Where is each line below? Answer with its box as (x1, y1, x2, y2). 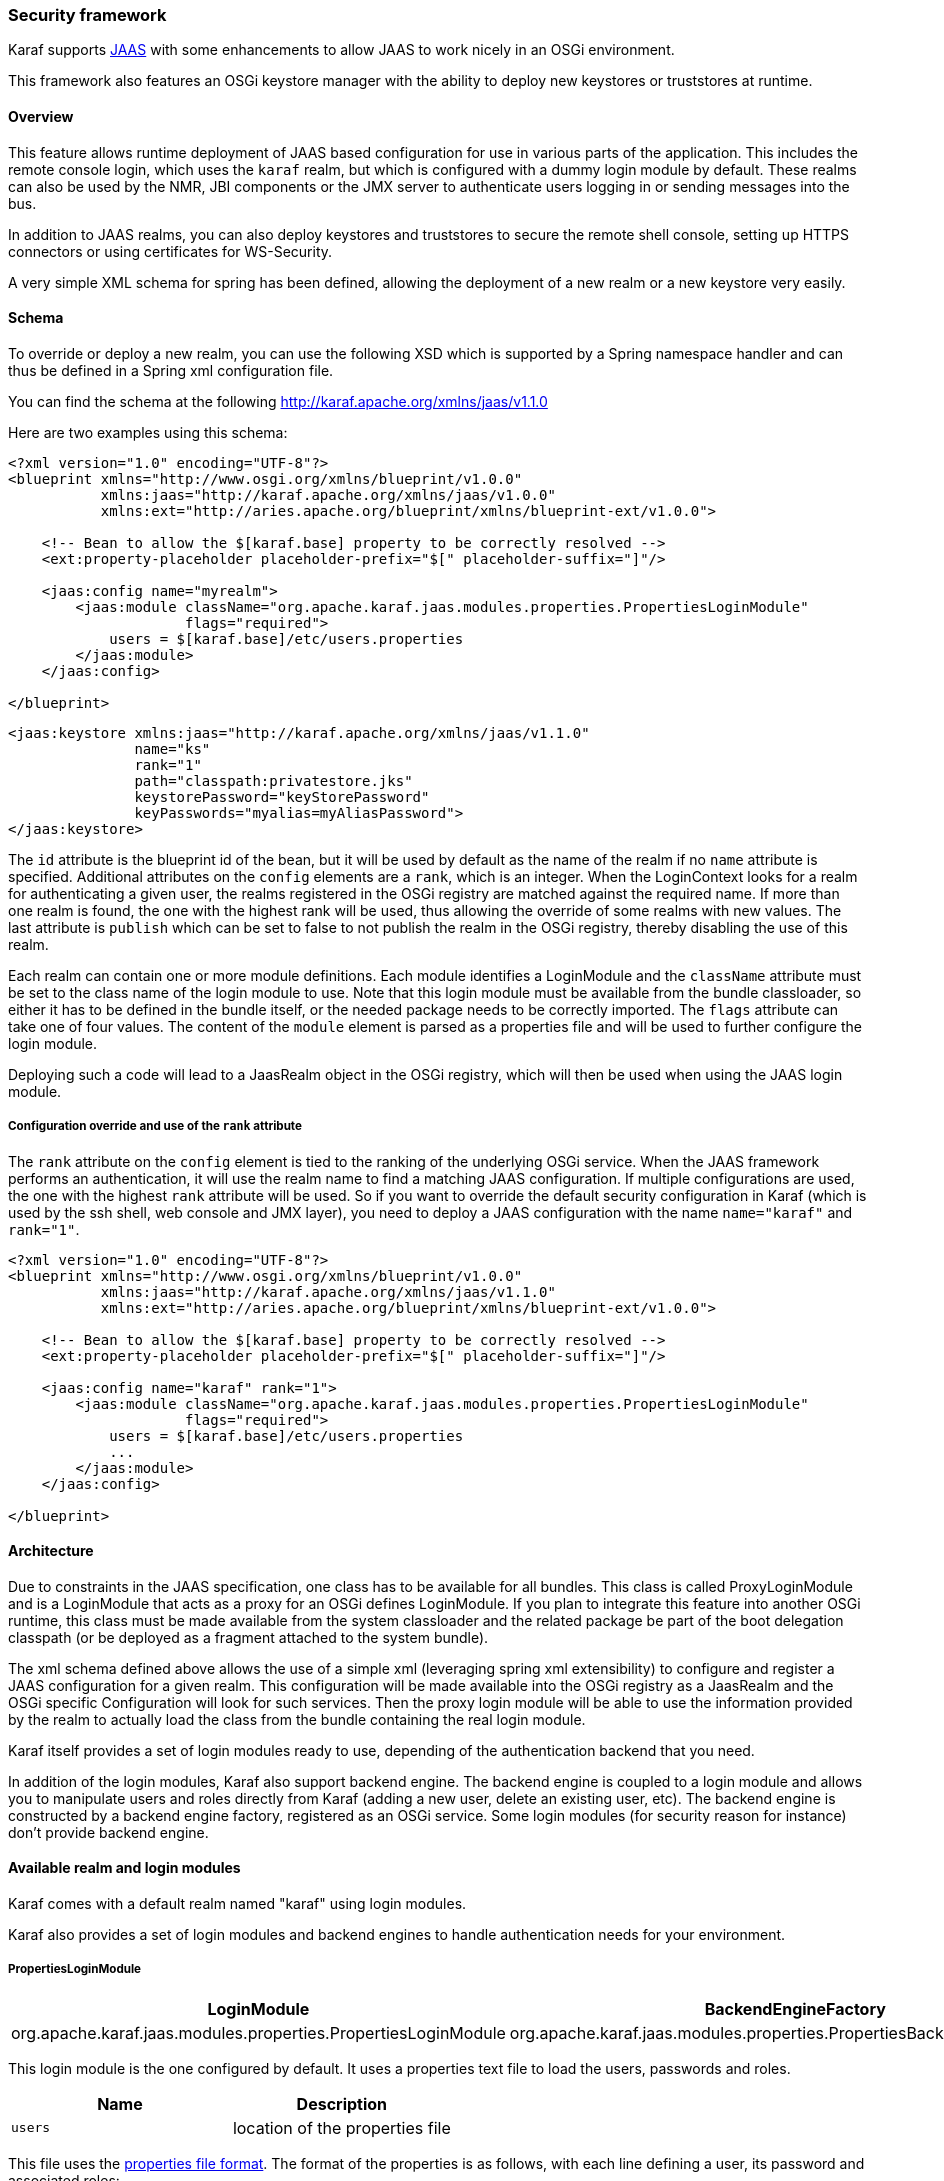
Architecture (8, 1542, 94, 1560)
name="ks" (134, 740, 211, 757)
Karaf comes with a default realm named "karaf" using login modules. (8, 1895, 467, 1913)
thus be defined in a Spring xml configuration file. (8, 361, 334, 379)
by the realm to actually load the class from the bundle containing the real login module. (8, 1710, 586, 1728)
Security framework (8, 5, 167, 25)
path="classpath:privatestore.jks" (134, 772, 413, 789)
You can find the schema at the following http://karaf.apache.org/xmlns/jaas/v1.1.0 (8, 392, 548, 410)
